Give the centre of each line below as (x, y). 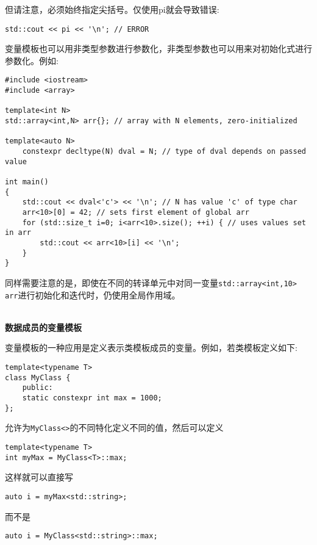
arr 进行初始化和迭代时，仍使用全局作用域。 (93, 294)
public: (37, 388)
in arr (18, 233)
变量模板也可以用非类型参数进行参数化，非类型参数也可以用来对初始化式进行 (158, 49)
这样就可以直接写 (39, 477)
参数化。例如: (32, 60)
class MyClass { (38, 377)
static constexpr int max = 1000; (92, 398)
